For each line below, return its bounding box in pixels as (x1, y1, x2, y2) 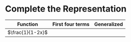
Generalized (94, 21, 123, 28)
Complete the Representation (5, 3, 127, 14)
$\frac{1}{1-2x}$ (7, 29, 48, 36)
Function (17, 21, 38, 28)
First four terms (52, 21, 90, 28)
